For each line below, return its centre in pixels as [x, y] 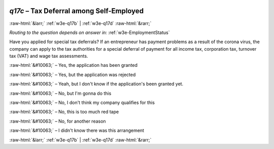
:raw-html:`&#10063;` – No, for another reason [58, 121]
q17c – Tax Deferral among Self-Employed [77, 11]
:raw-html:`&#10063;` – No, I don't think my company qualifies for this [82, 103]
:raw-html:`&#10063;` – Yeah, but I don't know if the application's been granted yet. [96, 84]
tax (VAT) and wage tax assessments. [49, 56]
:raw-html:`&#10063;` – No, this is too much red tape [64, 112]
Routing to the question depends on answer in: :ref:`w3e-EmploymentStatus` [90, 32]
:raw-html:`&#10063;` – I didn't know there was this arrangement [77, 131]
